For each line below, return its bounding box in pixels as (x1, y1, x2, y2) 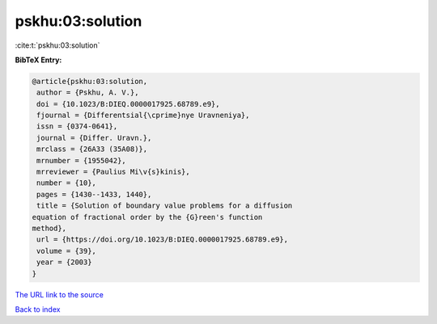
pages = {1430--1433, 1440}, (36, 190, 152, 199)
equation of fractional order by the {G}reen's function (32, 212, 263, 221)
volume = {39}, (36, 246, 97, 255)
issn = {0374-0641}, (36, 122, 118, 131)
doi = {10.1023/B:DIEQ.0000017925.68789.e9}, (36, 99, 220, 108)
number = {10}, (36, 179, 97, 187)
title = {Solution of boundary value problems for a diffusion (36, 201, 293, 210)
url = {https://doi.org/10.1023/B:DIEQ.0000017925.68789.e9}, (36, 235, 289, 244)
